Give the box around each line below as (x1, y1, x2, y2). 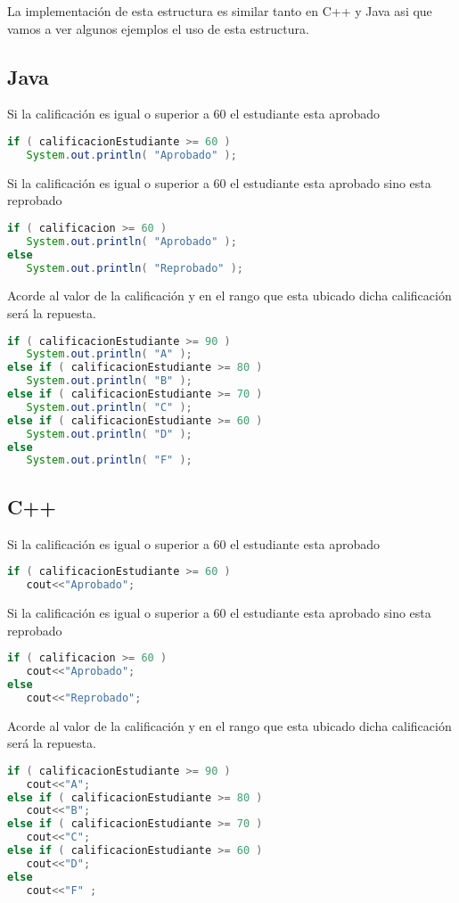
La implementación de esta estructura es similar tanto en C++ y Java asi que (7, 2, 432, 20)
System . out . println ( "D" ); (26, 427, 193, 440)
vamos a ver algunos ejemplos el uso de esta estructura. (7, 19, 309, 37)
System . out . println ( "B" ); (26, 374, 193, 388)
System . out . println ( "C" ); (26, 400, 193, 414)
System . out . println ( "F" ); (26, 454, 193, 467)
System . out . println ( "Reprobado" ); (26, 261, 243, 275)
